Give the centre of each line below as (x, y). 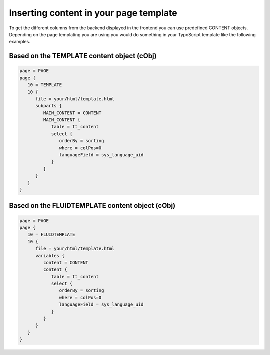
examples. (20, 42)
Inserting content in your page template (93, 13)
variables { (50, 256)
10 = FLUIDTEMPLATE (51, 235)
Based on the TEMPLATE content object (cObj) (83, 56)
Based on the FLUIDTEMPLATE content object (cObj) (92, 206)
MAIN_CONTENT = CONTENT (72, 113)
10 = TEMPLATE (45, 85)
